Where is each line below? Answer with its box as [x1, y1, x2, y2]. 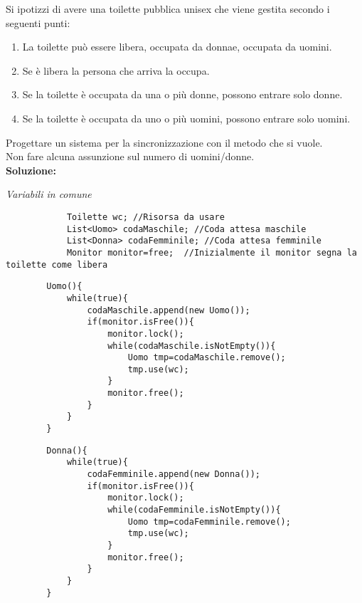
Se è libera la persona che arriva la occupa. [22, 63, 210, 78]
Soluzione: [6, 162, 56, 177]
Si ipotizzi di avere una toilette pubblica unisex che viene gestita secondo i [6, 1, 330, 16]
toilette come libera [6, 259, 108, 270]
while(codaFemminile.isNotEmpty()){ [107, 505, 281, 515]
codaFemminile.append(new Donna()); [87, 469, 260, 480]
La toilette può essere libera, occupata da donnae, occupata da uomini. [22, 39, 332, 54]
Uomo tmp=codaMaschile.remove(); [127, 352, 286, 363]
